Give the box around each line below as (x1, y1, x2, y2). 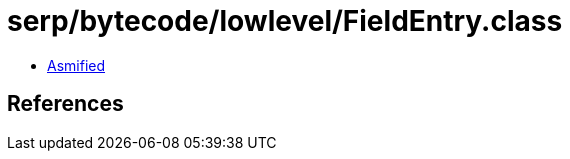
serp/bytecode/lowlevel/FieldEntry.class (7, 4, 563, 38)
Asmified (47, 56, 106, 74)
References (7, 91, 124, 117)
